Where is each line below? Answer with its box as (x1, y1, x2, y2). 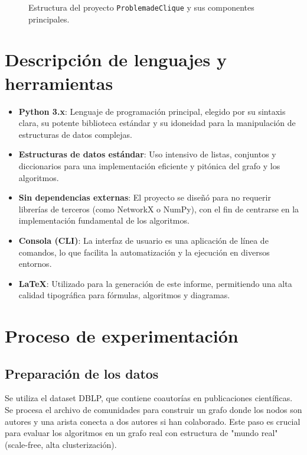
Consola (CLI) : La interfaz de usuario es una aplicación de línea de (18, 234, 269, 246)
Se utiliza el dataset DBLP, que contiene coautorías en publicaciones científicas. (5, 392, 293, 404)
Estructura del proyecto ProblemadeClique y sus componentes (28, 1, 254, 13)
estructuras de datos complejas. (18, 128, 132, 140)
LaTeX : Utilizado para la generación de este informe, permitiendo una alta (18, 277, 292, 289)
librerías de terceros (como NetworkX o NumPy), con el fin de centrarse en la (18, 202, 299, 215)
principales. (28, 12, 70, 25)
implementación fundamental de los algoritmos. (18, 214, 190, 227)
